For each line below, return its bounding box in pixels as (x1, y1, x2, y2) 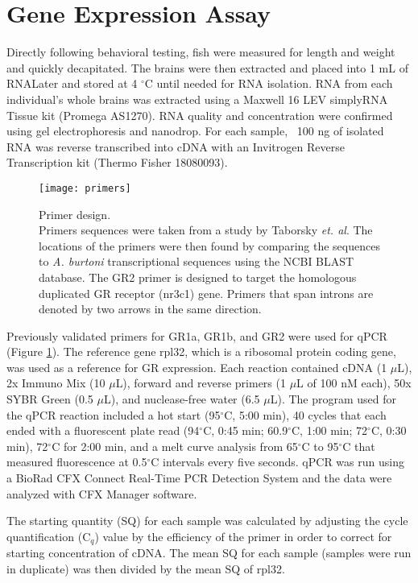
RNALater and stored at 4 (6, 75, 138, 92)
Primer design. (39, 205, 111, 222)
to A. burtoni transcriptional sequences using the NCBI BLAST (39, 253, 354, 270)
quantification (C (6, 527, 91, 544)
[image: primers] (39, 182, 131, 194)
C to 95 (301, 437, 339, 454)
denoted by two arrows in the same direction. (39, 300, 262, 317)
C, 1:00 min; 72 (291, 422, 368, 439)
